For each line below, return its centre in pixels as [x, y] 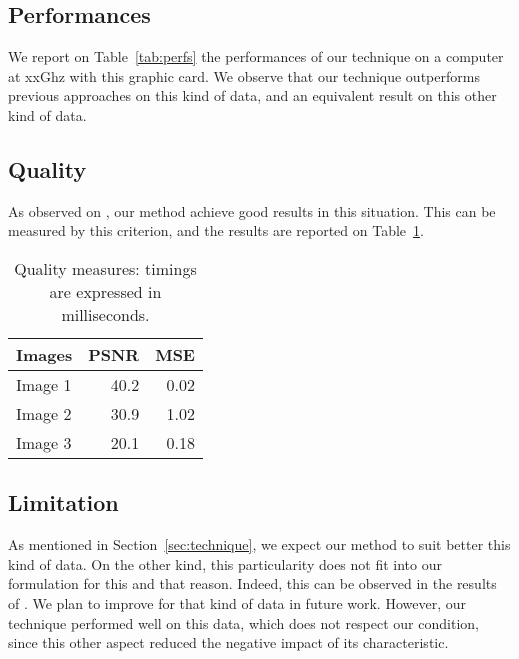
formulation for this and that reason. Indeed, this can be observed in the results [252, 583]
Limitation [63, 502]
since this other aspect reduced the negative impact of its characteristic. [228, 642]
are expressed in [105, 291]
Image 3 [44, 442]
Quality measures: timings [105, 268]
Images [44, 354]
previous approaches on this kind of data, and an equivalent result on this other [252, 95]
